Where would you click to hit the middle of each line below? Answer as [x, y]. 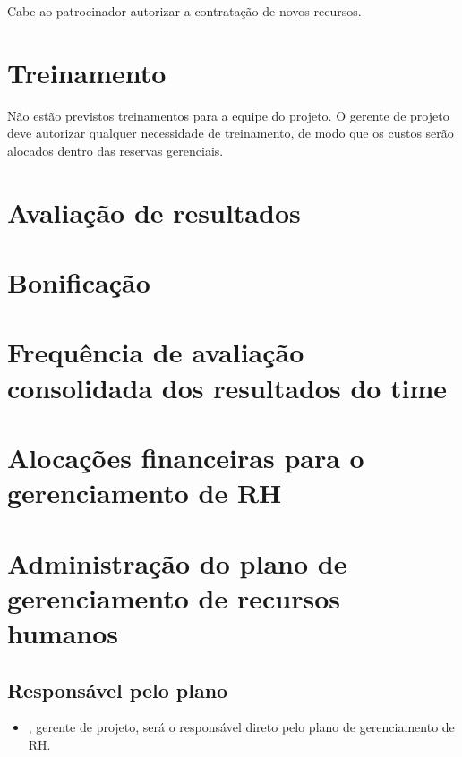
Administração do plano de [177, 562]
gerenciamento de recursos [174, 597]
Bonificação [79, 282]
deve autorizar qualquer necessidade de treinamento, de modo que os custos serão [231, 133]
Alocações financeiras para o [186, 457]
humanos [63, 632]
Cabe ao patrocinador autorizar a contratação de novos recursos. [184, 11]
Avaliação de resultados [154, 212]
